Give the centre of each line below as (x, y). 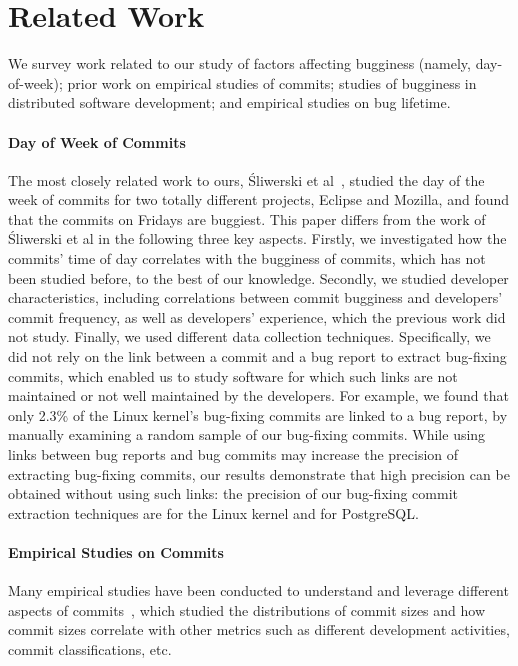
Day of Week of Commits (97, 141)
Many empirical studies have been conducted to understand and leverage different (258, 590)
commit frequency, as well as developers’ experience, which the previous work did (257, 316)
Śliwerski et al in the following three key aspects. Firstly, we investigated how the (257, 238)
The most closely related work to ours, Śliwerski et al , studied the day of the (246, 179)
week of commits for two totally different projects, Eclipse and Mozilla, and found (259, 199)
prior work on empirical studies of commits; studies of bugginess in (272, 82)
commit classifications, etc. (90, 648)
